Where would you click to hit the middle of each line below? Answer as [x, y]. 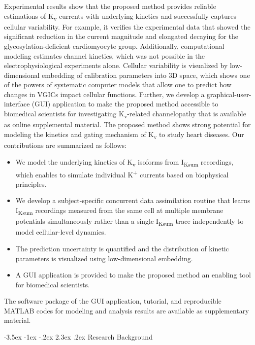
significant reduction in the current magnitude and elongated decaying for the [121, 36]
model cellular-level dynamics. [61, 232]
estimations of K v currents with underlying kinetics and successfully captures [120, 16]
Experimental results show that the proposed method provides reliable [110, 6]
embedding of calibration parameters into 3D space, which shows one [146, 75]
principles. [31, 184]
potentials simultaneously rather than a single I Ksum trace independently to [129, 222]
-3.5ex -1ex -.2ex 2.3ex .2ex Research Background [78, 337]
